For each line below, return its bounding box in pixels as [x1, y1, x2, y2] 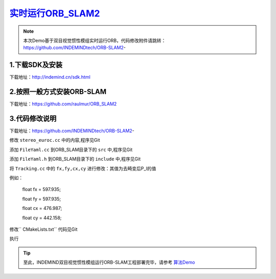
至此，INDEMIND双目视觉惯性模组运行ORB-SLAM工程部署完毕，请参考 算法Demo [23, 259, 195, 266]
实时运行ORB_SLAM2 [9, 8, 100, 19]
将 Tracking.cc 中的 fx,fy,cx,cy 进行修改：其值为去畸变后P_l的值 [9, 165, 156, 171]
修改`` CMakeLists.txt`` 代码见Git [9, 226, 78, 232]
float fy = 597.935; [22, 196, 61, 202]
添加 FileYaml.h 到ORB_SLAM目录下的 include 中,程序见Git [9, 156, 141, 162]
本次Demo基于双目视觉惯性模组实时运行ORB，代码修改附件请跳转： [23, 37, 166, 44]
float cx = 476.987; [22, 205, 62, 211]
